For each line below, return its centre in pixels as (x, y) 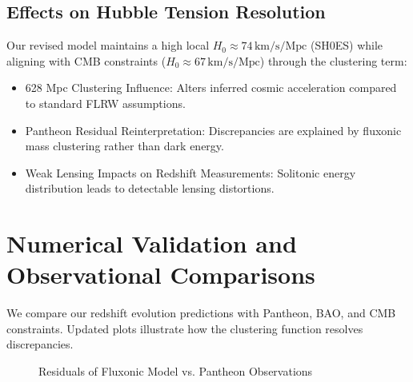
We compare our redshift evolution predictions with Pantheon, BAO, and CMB (201, 313)
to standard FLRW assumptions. (105, 103)
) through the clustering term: (333, 60)
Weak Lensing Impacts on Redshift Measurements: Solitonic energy (190, 172)
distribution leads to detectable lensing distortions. (150, 188)
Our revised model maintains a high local (108, 45)
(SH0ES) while (347, 45)
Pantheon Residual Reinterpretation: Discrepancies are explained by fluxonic (213, 130)
